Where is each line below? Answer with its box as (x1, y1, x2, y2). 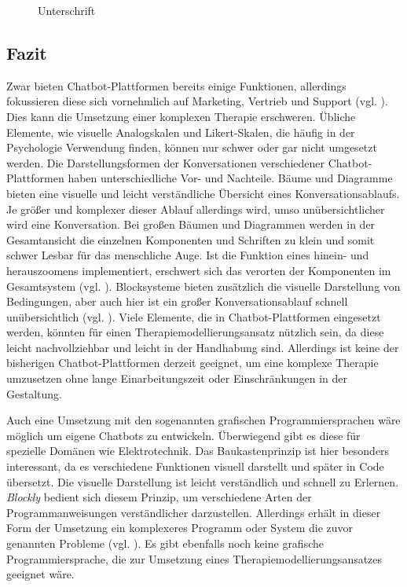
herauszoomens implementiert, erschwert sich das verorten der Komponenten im (6, 262, 391, 278)
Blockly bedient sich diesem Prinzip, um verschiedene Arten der (6, 489, 312, 505)
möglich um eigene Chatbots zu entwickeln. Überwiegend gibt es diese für (6, 427, 361, 443)
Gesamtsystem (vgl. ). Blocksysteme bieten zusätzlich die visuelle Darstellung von (6, 277, 401, 294)
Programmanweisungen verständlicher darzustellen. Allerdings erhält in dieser (6, 504, 381, 520)
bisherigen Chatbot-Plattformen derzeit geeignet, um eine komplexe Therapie (6, 354, 379, 371)
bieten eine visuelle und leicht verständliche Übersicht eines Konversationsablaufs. (6, 185, 400, 201)
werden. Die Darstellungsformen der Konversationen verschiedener (6, 154, 325, 171)
